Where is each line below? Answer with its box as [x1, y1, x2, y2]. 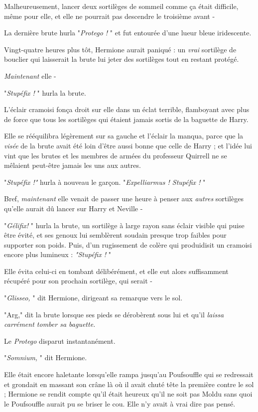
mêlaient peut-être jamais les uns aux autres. [4, 160, 141, 170]
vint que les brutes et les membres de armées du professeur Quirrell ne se [4, 150, 227, 160]
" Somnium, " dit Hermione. [4, 352, 87, 363]
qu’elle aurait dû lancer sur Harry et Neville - [4, 203, 143, 213]
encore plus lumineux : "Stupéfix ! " [4, 249, 111, 260]
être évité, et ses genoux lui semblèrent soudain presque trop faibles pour [4, 230, 227, 240]
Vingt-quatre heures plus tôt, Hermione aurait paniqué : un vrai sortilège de [4, 44, 237, 54]
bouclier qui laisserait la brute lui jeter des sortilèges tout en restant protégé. [4, 54, 239, 64]
